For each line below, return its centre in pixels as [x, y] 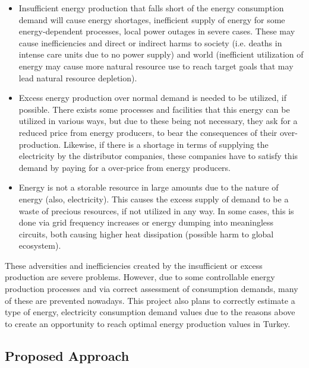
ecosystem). [40, 245]
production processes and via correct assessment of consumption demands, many [152, 289]
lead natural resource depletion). [78, 77]
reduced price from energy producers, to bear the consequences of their [148, 132]
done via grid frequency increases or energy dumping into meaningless [146, 222]
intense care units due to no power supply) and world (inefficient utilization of [161, 54]
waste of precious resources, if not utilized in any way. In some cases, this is [156, 210]
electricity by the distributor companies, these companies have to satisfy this [158, 156]
